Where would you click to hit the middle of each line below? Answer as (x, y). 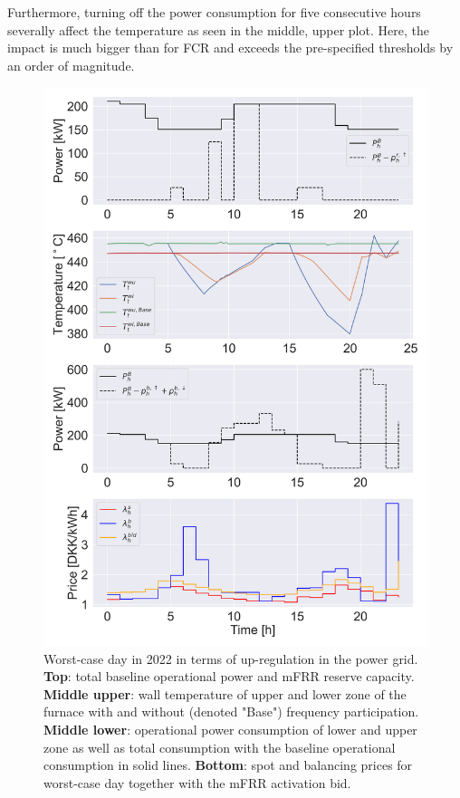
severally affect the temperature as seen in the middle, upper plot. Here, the (218, 29)
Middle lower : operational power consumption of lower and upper (230, 730)
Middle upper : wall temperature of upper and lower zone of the (225, 693)
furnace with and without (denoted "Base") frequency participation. (231, 711)
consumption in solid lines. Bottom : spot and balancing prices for (228, 765)
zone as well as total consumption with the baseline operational (220, 747)
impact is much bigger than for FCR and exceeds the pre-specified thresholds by (230, 48)
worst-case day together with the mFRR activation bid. (197, 782)
